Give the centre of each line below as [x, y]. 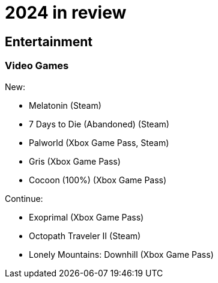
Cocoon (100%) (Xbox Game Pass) [98, 180]
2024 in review [66, 13]
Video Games [37, 66]
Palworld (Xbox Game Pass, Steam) [99, 142]
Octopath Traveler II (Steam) [85, 236]
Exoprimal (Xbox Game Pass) [86, 217]
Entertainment [49, 41]
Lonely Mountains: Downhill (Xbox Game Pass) [121, 254]
